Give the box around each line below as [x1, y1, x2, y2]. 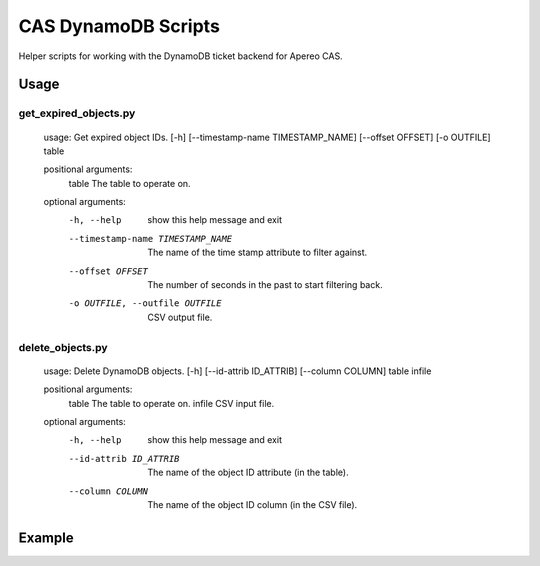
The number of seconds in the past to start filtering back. [147, 279, 384, 291]
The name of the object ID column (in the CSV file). [147, 498, 358, 510]
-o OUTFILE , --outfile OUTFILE [68, 298, 222, 309]
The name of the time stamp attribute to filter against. [147, 246, 368, 259]
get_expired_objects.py [18, 106, 136, 120]
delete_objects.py [18, 340, 109, 354]
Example [18, 529, 74, 546]
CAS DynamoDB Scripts [18, 15, 220, 37]
